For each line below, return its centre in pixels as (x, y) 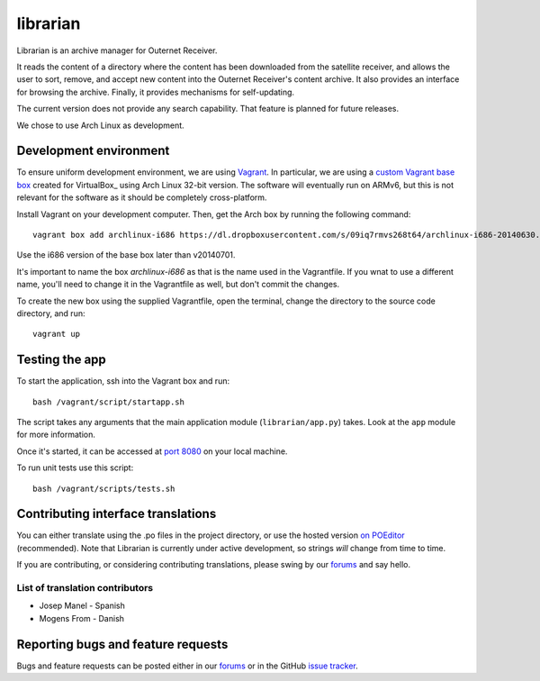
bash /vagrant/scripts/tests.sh (104, 488)
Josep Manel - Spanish (82, 606)
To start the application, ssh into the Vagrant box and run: (123, 381)
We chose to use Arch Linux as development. (100, 125)
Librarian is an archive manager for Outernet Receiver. (117, 50)
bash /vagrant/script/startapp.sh (108, 402)
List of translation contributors (85, 588)
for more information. (56, 435)
